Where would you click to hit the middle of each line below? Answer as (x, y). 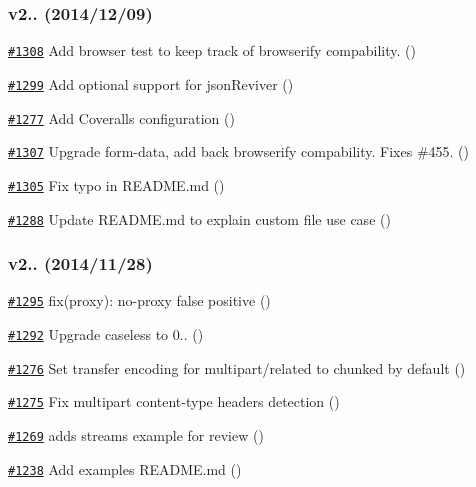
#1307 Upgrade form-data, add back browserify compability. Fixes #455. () (238, 151)
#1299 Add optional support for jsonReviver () (151, 83)
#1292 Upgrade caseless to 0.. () (106, 334)
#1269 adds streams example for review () (136, 435)
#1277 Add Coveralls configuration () (121, 117)
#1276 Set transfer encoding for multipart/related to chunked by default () (237, 367)
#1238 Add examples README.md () (125, 468)
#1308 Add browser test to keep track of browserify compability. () (212, 50)
